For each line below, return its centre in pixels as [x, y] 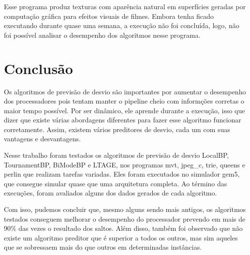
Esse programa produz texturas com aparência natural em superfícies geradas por [125, 6]
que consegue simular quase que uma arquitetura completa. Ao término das [116, 183]
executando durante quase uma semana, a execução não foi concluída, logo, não [122, 25]
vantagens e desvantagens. [42, 139]
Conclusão [38, 68]
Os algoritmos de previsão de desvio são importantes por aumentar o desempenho [125, 91]
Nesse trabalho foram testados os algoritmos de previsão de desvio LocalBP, [117, 155]
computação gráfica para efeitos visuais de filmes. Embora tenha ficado [109, 16]
